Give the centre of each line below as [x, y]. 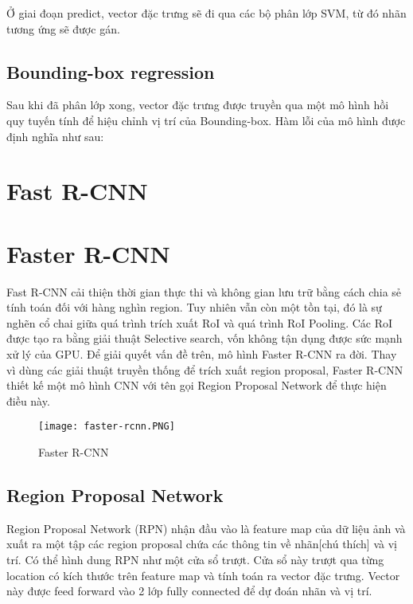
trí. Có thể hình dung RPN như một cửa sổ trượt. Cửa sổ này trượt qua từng [195, 560]
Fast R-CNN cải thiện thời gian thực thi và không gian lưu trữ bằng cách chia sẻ [204, 291]
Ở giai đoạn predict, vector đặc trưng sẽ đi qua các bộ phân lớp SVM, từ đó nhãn [206, 13]
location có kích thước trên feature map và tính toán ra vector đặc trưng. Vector [203, 575]
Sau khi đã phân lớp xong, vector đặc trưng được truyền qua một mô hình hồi [198, 105]
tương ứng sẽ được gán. [63, 28]
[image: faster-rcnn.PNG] [107, 427]
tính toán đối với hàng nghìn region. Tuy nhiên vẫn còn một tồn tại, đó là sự [194, 307]
